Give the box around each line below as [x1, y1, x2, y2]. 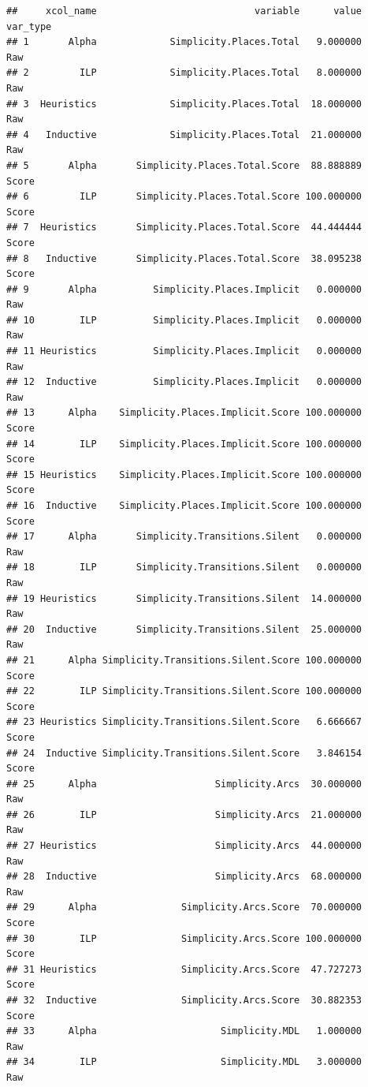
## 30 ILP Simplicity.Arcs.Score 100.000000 [6, 932, 362, 944]
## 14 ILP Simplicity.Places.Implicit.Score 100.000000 [6, 438, 362, 450]
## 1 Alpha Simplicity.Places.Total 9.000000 [6, 36, 362, 48]
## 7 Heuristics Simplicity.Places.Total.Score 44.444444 [6, 222, 362, 233]
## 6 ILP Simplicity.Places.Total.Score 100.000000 [6, 191, 362, 203]
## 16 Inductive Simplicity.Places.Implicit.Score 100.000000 [6, 500, 362, 511]
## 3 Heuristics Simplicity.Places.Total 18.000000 [6, 98, 362, 110]
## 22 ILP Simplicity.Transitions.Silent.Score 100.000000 [6, 685, 362, 697]
